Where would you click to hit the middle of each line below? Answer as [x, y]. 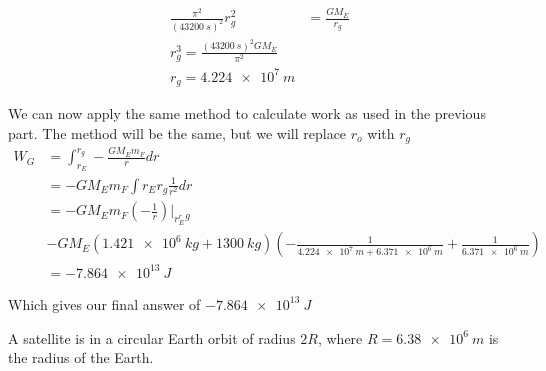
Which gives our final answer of [104, 303]
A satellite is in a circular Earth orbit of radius [152, 337]
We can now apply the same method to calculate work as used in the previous [247, 113]
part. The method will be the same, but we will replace [177, 132]
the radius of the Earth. [81, 357]
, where [340, 337]
